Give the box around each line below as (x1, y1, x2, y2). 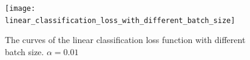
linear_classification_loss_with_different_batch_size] (5, 16, 235, 25)
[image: (5, 4, 36, 13)
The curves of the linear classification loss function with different (5, 33, 246, 46)
